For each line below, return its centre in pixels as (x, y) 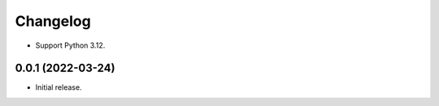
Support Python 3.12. (70, 45)
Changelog (53, 21)
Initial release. (59, 87)
